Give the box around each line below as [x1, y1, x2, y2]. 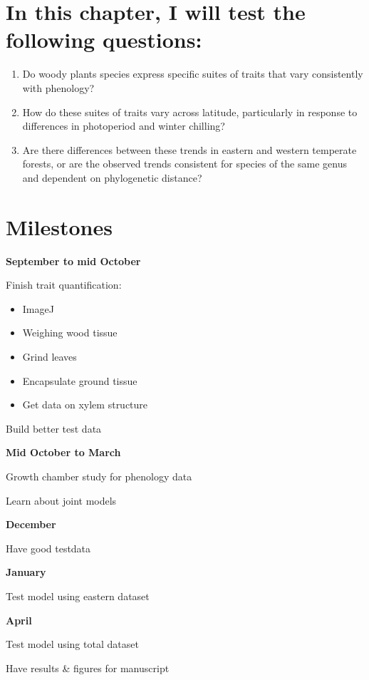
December [6, 517, 56, 532]
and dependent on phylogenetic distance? [22, 170, 202, 185]
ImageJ [22, 301, 54, 316]
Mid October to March [6, 445, 121, 460]
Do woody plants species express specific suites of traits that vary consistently [22, 66, 363, 81]
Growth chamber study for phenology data [6, 468, 192, 483]
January [6, 565, 46, 579]
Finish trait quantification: [6, 277, 122, 292]
